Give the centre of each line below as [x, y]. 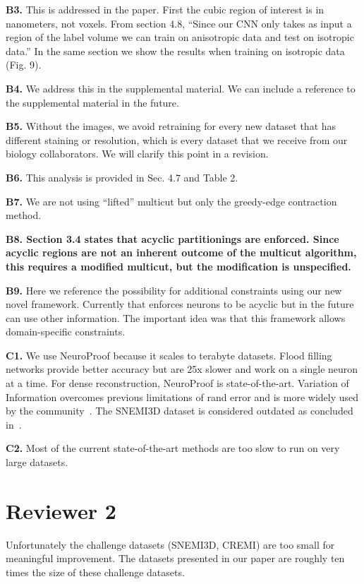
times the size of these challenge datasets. [95, 572]
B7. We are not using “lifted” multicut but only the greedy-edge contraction [171, 201]
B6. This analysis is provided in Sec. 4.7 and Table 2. [122, 177]
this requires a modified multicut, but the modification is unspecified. [178, 266]
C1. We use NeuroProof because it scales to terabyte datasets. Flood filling [169, 355]
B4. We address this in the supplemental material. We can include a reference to [181, 88]
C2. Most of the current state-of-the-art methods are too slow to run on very [173, 448]
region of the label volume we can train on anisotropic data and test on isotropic [180, 37]
